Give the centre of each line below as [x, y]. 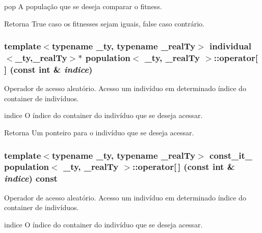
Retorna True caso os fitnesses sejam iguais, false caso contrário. [104, 23]
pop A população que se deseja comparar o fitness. [83, 6]
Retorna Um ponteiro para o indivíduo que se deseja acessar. [99, 133]
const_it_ [231, 155]
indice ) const [31, 178]
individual [230, 46]
